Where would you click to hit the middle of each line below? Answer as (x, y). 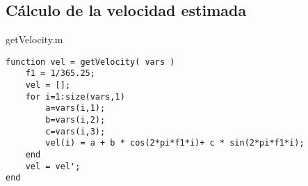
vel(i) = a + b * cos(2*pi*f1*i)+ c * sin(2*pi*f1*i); (175, 143)
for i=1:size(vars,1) (75, 96)
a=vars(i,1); (75, 108)
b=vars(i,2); (75, 120)
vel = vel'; (53, 166)
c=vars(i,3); (75, 131)
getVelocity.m (34, 39)
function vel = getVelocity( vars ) (90, 62)
